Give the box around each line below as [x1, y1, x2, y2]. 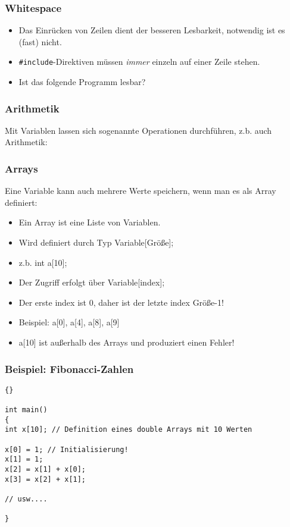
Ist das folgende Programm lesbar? [18, 76, 146, 88]
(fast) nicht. [18, 35, 62, 48]
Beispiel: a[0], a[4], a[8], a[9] [18, 316, 120, 328]
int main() [5, 406, 48, 415]
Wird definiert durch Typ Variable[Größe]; [18, 236, 174, 249]
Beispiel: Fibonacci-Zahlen [5, 361, 134, 376]
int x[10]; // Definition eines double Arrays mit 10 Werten [5, 425, 252, 434]
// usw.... [5, 495, 48, 504]
